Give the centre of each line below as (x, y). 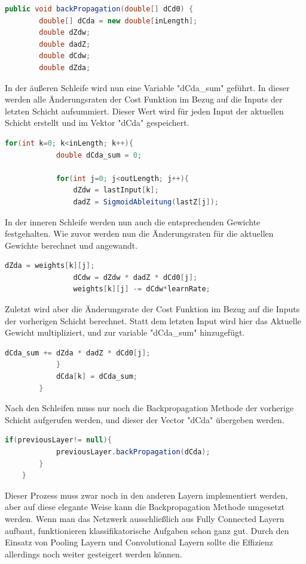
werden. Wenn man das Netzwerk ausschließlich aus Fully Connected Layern (145, 518)
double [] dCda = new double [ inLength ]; (118, 21)
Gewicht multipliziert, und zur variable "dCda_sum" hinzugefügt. (125, 332)
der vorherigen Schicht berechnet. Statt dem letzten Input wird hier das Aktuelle (153, 320)
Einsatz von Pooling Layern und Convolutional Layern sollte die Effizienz (139, 542)
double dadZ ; (65, 44)
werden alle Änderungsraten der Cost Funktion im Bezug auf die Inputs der (144, 99)
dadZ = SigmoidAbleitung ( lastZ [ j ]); (146, 202)
